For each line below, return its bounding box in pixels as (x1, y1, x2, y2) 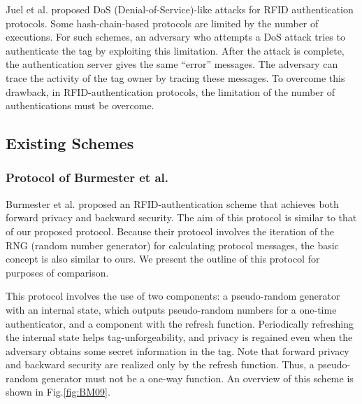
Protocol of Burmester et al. (6, 169, 168, 186)
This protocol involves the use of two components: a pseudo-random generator (6, 288, 340, 303)
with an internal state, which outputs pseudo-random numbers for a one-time (6, 302, 337, 316)
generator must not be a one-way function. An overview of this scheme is (41, 370, 354, 385)
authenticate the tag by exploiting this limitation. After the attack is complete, (6, 43, 345, 57)
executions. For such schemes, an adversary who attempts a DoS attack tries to (6, 29, 345, 44)
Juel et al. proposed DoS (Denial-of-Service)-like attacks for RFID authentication (6, 2, 354, 16)
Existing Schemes (6, 132, 134, 154)
